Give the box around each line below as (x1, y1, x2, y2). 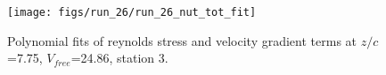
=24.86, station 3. (70, 49, 168, 67)
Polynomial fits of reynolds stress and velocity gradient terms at (7, 31, 357, 49)
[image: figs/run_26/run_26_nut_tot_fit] (7, 6, 257, 19)
